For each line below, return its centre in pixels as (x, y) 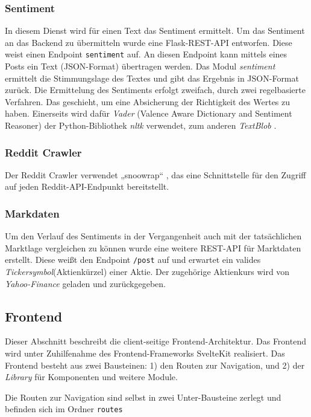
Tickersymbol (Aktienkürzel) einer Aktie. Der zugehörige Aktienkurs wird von (147, 272)
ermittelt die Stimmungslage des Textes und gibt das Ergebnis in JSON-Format (152, 78)
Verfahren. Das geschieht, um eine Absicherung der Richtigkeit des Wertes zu (148, 101)
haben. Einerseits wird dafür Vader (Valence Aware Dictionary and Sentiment (149, 113)
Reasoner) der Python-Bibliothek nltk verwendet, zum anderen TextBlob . (141, 125)
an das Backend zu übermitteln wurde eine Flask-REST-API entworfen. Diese (149, 42)
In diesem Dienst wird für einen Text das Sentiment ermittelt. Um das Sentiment (155, 31)
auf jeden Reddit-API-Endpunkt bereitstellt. (87, 186)
